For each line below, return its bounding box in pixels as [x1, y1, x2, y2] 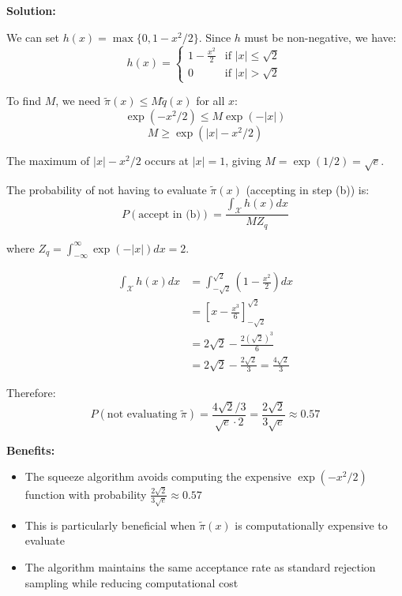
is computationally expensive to [235, 516, 388, 533]
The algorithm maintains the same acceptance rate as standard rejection [24, 559, 376, 575]
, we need [55, 92, 101, 109]
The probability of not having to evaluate [6, 181, 207, 197]
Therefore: [6, 384, 56, 401]
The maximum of [6, 152, 90, 169]
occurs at [145, 152, 190, 169]
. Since [198, 28, 231, 45]
